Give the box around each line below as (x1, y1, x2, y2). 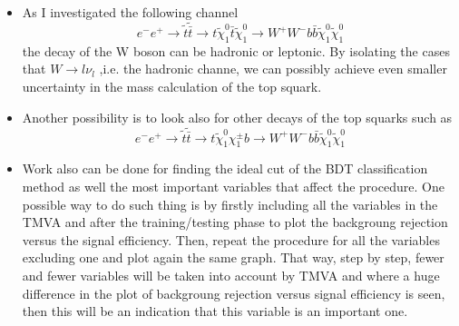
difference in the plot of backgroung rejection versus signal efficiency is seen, (22, 283, 445, 302)
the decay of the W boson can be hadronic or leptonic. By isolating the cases (22, 41, 450, 60)
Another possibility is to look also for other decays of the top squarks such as (22, 107, 453, 126)
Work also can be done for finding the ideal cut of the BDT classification (22, 159, 428, 178)
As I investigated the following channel (22, 3, 239, 21)
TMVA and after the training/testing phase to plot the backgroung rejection (22, 212, 448, 232)
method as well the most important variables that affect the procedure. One (22, 177, 444, 196)
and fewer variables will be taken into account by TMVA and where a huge (22, 266, 440, 284)
